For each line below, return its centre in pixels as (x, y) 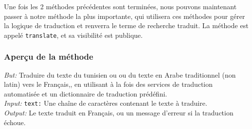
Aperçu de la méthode (49, 56)
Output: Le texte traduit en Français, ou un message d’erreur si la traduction (119, 113)
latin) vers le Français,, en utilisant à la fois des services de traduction (108, 84)
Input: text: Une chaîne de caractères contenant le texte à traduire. (106, 103)
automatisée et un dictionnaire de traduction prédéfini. (86, 93)
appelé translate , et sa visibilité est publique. (73, 35)
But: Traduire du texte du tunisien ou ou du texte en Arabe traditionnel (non (120, 74)
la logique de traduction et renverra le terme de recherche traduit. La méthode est (126, 25)
